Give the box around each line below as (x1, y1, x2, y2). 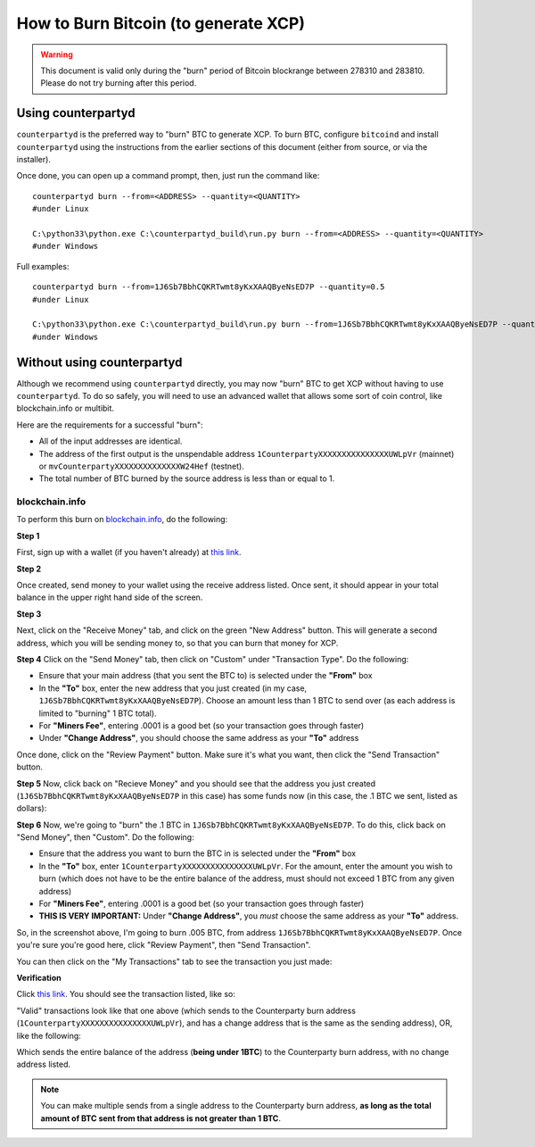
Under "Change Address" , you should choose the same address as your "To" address (38, 733, 359, 744)
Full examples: (16, 261, 70, 271)
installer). (16, 154, 51, 165)
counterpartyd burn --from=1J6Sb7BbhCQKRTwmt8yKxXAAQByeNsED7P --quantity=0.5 (32, 282, 385, 292)
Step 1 (16, 530, 40, 541)
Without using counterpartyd (16, 354, 183, 370)
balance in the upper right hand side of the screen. (16, 592, 203, 603)
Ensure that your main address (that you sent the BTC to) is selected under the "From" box (38, 670, 374, 681)
